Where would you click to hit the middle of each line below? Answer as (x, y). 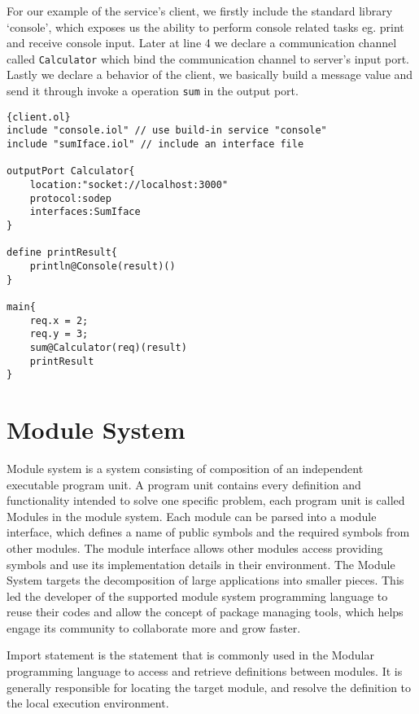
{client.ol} (39, 117)
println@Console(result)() (103, 266)
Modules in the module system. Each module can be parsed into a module (192, 516)
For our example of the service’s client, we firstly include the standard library (200, 11)
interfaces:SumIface (85, 212)
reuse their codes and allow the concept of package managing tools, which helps (205, 612)
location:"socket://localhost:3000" (129, 184)
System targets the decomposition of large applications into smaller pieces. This (205, 580)
